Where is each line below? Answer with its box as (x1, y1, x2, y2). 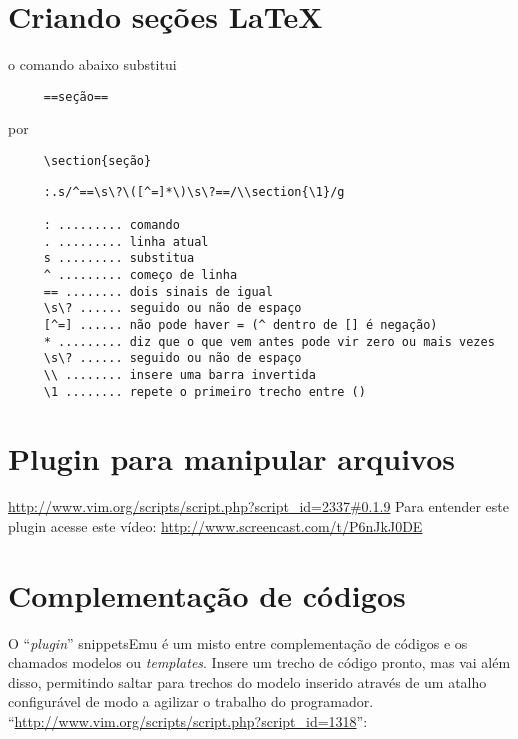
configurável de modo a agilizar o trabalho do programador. (8, 691, 374, 712)
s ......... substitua (43, 251, 195, 266)
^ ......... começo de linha (43, 267, 238, 282)
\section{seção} (43, 153, 152, 168)
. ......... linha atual (43, 234, 209, 249)
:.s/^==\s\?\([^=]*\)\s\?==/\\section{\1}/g (43, 184, 345, 199)
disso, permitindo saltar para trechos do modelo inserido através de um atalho (8, 671, 487, 692)
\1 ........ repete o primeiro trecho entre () (43, 384, 366, 399)
